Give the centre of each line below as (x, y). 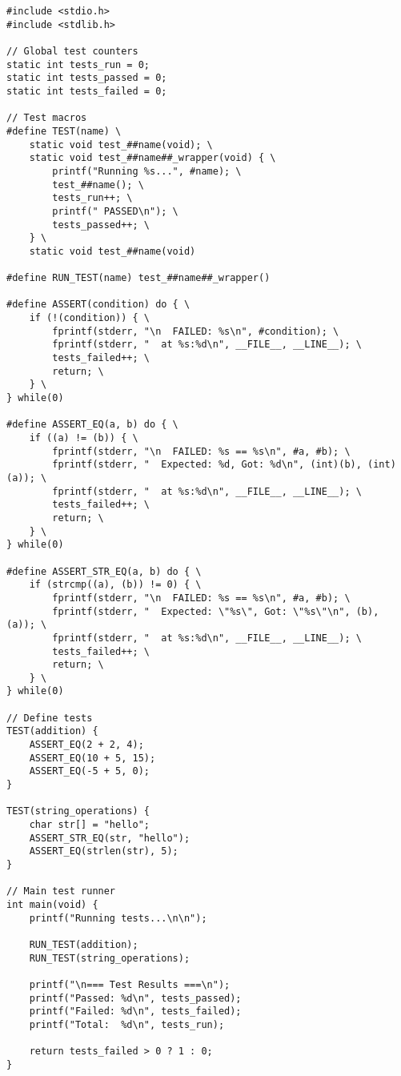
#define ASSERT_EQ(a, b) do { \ (92, 425)
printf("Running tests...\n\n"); (118, 918)
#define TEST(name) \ (64, 131)
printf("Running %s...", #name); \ (147, 171)
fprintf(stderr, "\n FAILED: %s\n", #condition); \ (196, 331)
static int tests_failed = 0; (87, 91)
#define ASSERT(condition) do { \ (98, 305)
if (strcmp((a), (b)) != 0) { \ (115, 585)
